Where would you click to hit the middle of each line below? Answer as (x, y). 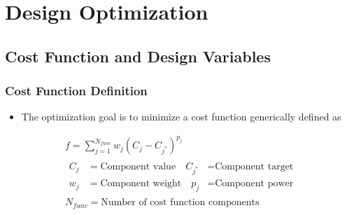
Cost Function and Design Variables (138, 56)
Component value (138, 166)
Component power (254, 184)
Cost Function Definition (76, 91)
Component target (254, 166)
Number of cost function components (180, 203)
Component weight (141, 184)
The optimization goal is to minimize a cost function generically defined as (181, 117)
